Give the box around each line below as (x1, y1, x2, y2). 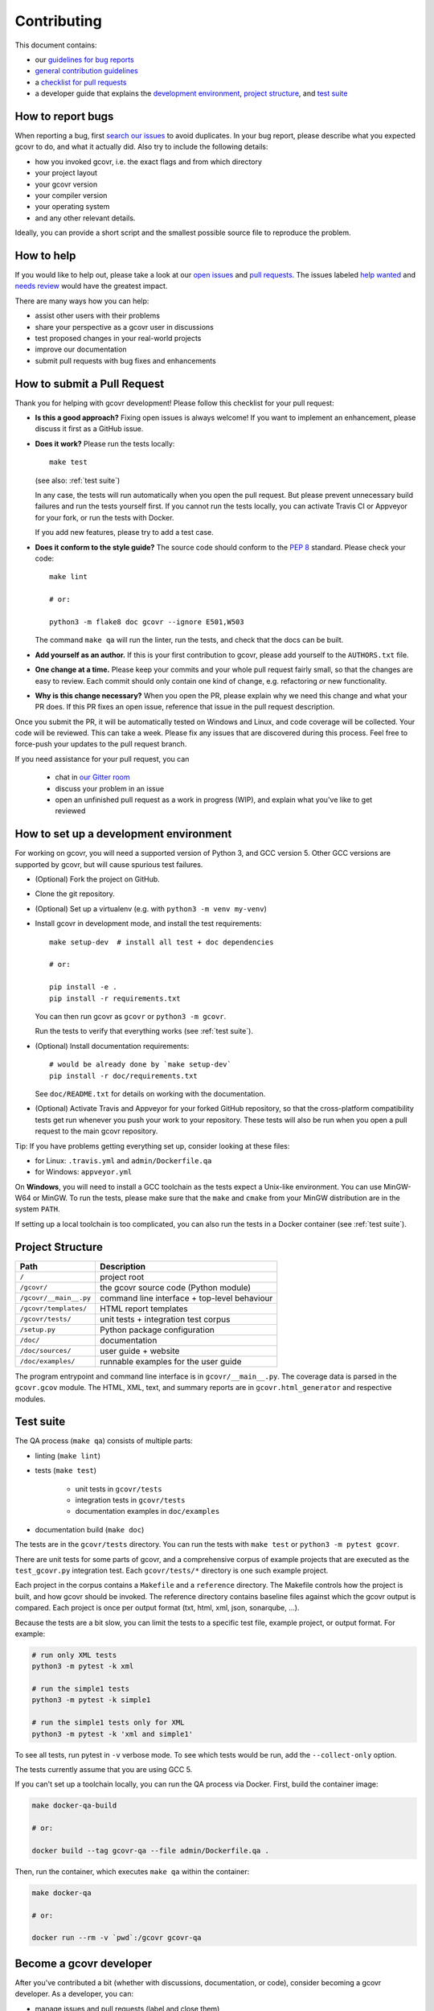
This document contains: (14, 40, 97, 50)
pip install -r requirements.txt (49, 993, 181, 1003)
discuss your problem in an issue (55, 783, 165, 793)
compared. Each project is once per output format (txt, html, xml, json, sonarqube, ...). (14, 1603, 300, 1613)
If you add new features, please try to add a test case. (35, 528, 215, 537)
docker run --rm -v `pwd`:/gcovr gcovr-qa (31, 1933, 202, 1943)
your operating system (35, 202, 110, 212)
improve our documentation (35, 344, 128, 354)
